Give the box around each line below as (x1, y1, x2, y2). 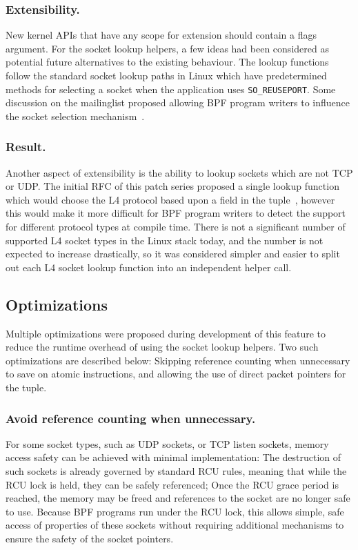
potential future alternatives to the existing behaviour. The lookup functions (6, 55, 329, 69)
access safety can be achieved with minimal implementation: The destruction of (6, 450, 341, 464)
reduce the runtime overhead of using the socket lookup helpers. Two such (6, 340, 319, 354)
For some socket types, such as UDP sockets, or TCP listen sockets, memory (6, 436, 329, 451)
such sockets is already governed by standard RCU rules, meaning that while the (6, 463, 347, 478)
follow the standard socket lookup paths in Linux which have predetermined (6, 68, 327, 82)
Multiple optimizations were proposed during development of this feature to (6, 326, 326, 340)
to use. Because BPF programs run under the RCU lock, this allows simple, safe (6, 504, 344, 518)
